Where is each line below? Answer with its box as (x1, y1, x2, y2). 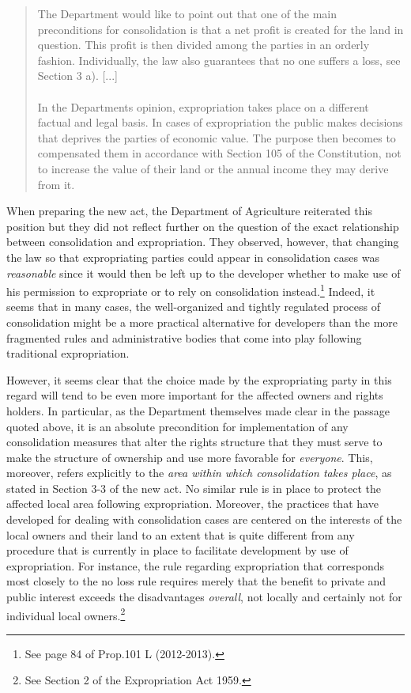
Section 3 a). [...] (37, 67, 118, 84)
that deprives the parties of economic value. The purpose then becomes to (37, 129, 396, 146)
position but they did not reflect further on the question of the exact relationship (6, 218, 399, 234)
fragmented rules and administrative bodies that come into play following (6, 329, 362, 346)
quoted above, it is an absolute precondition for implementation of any (6, 418, 349, 434)
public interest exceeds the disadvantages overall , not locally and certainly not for (6, 589, 402, 605)
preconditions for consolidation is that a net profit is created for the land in (37, 21, 404, 37)
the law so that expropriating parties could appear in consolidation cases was (6, 248, 379, 265)
